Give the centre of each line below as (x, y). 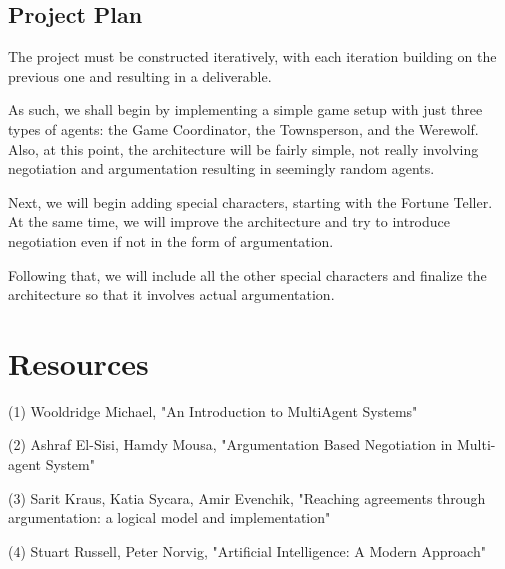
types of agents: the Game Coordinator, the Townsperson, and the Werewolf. (243, 128)
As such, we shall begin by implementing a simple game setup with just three (245, 109)
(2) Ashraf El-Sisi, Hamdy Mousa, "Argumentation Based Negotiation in (230, 444)
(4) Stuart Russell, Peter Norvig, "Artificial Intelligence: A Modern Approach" (247, 550)
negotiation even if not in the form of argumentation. (171, 240)
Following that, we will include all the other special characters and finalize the (247, 274)
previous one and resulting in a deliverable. (140, 75)
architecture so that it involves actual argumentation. (171, 294)
